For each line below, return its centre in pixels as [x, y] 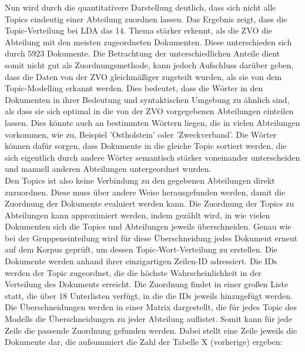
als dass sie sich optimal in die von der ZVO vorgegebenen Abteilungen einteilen [149, 111]
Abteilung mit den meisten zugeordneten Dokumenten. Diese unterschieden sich [148, 41]
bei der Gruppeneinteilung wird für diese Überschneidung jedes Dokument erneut [151, 238]
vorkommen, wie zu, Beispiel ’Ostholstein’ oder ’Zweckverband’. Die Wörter [141, 134]
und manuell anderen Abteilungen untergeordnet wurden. [108, 169]
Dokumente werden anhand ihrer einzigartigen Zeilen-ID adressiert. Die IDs [141, 261]
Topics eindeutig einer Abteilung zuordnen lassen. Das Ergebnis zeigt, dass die [146, 19]
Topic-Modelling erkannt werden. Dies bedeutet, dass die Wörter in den [134, 88]
